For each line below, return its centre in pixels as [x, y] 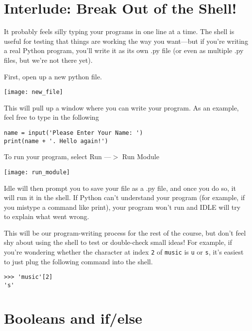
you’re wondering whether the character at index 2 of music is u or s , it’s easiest [124, 252]
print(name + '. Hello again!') [56, 141]
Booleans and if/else [73, 318]
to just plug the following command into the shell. [78, 261]
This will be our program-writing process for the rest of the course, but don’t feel [125, 232]
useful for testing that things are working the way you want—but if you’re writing [126, 41]
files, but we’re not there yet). [48, 60]
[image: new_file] [34, 92]
